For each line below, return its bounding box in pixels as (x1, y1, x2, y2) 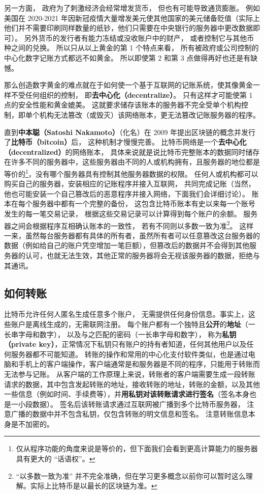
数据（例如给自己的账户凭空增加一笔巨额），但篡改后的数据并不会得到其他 (4, 240, 249, 251)
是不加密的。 (11, 418, 54, 429)
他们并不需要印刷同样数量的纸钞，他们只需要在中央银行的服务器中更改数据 (4, 22, 253, 33)
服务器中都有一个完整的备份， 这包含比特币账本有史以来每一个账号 (32, 198, 255, 209)
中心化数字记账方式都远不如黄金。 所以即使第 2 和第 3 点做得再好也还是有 (4, 52, 251, 63)
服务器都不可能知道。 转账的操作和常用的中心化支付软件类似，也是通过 (11, 348, 248, 359)
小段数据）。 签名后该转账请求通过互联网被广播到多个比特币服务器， (18, 398, 245, 409)
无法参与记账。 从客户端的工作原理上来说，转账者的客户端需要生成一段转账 (4, 368, 255, 379)
